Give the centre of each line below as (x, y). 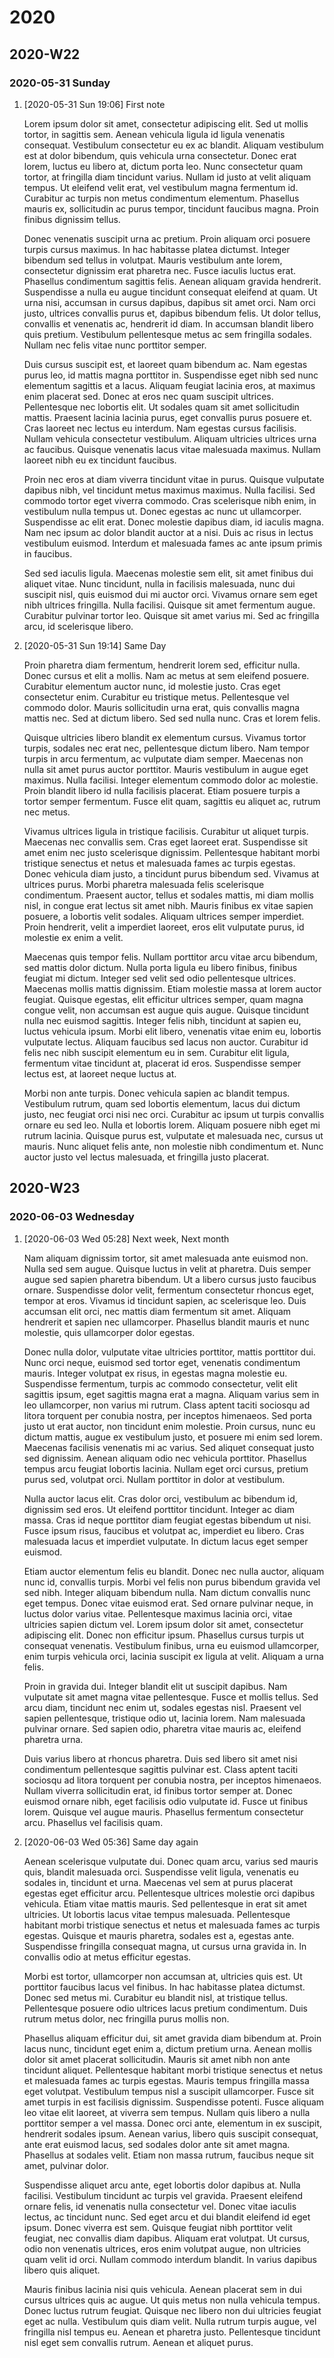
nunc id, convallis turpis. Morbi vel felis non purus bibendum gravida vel (172, 1582)
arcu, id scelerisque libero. (78, 626)
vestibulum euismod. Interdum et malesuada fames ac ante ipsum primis (173, 543)
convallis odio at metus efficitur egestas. (107, 1957)
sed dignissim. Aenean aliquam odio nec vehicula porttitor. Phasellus (165, 1458)
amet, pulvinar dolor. (66, 2165)
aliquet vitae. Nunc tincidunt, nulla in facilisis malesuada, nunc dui (159, 583)
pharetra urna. (53, 1739)
